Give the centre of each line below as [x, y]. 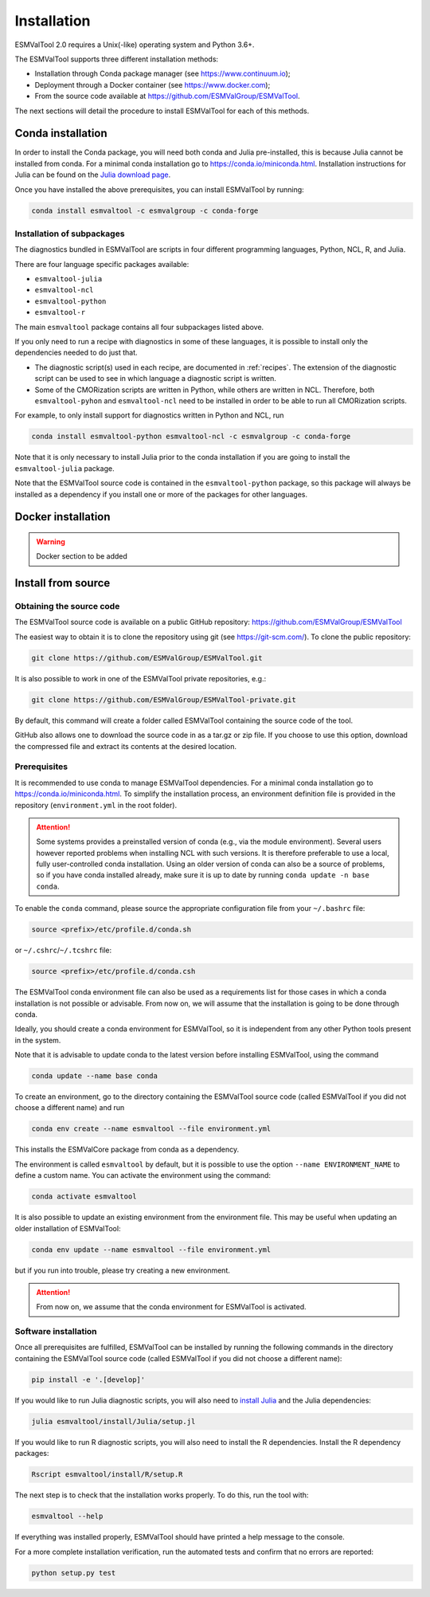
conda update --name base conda [95, 1076]
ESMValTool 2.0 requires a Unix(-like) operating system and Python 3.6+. [135, 45]
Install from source [63, 583]
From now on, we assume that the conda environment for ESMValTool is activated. [171, 1307]
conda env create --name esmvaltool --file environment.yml [151, 1129]
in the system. [38, 1040]
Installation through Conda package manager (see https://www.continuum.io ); [162, 74]
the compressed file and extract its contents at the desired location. [126, 746]
